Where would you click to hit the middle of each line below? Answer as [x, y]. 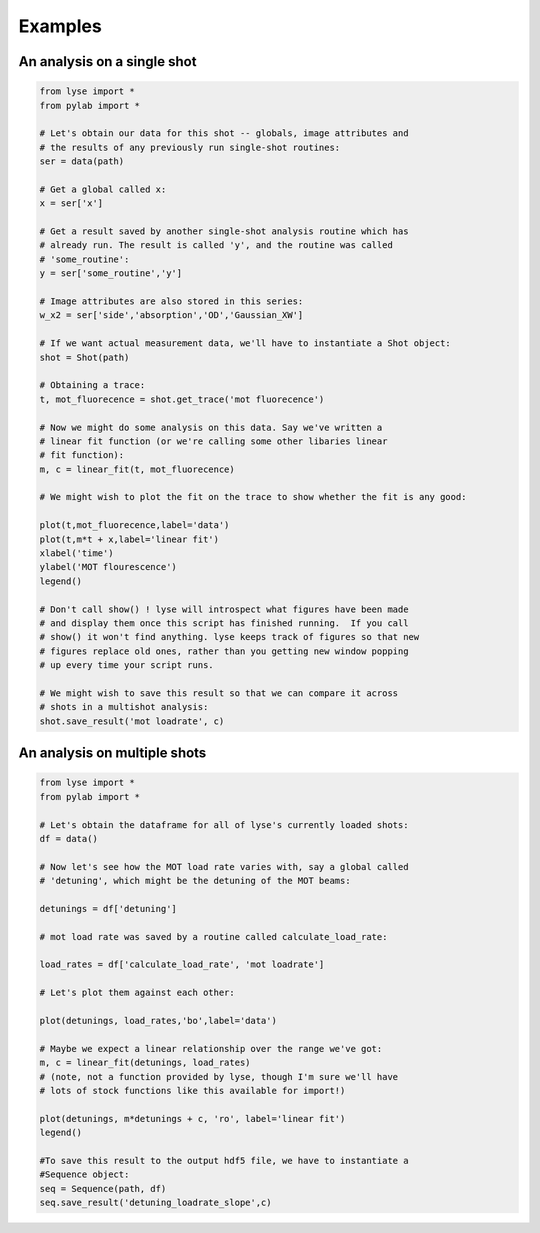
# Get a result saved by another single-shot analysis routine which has [224, 231]
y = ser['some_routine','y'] [111, 273]
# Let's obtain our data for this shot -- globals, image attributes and [224, 133]
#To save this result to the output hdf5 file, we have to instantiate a [224, 1160]
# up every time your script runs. [126, 665]
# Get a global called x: [103, 189]
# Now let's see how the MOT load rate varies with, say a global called [224, 866]
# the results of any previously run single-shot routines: [190, 147]
